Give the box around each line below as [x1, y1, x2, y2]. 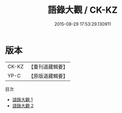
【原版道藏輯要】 [28, 72, 68, 79]
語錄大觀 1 [12, 96, 33, 102]
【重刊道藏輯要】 [28, 63, 68, 70]
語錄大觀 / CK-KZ [47, 4, 118, 16]
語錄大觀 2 [12, 103, 34, 109]
